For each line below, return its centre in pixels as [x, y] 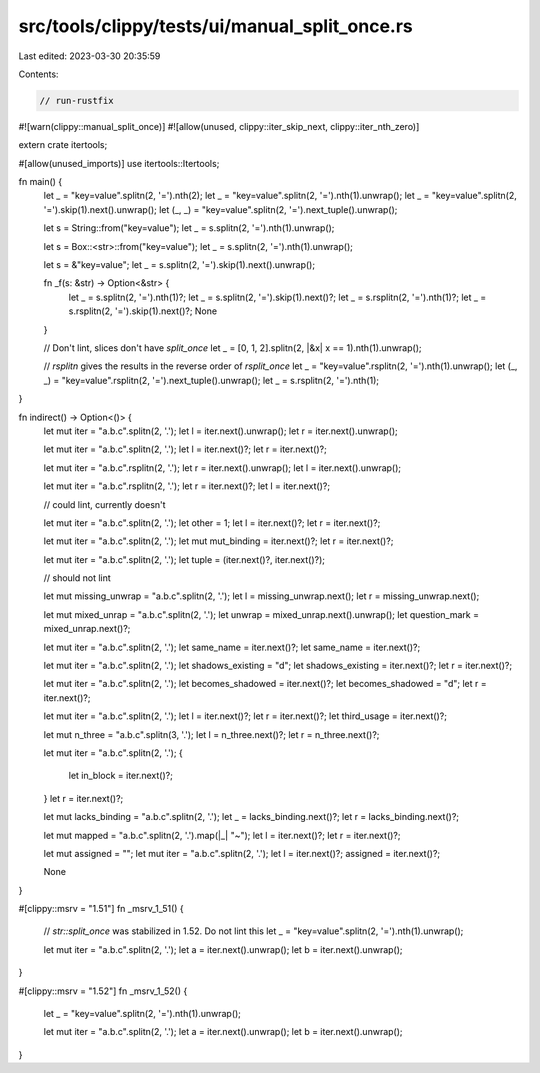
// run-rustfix [76, 100]
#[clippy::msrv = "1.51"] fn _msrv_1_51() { [101, 909]
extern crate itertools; [63, 145]
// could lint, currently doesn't [104, 504]
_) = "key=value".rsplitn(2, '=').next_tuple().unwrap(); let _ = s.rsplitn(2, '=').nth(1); [211, 380]
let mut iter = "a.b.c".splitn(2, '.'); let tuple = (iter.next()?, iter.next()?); [184, 559]
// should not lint [77, 578]
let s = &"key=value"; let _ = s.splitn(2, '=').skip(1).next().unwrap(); [179, 265]
